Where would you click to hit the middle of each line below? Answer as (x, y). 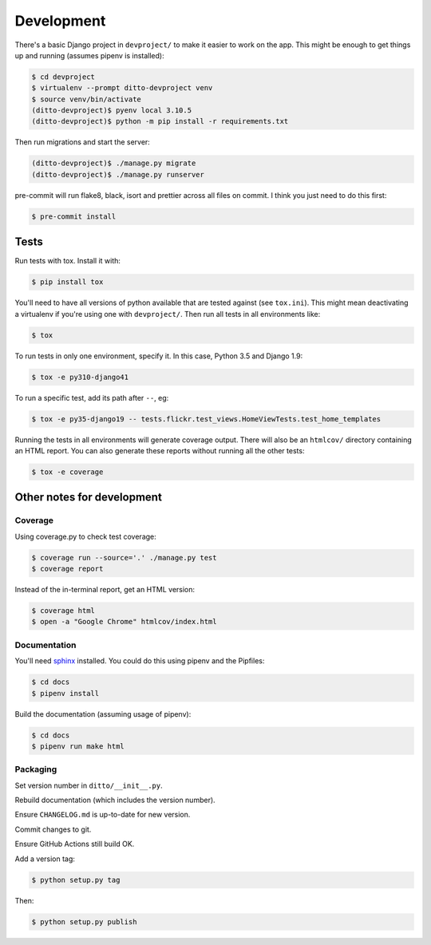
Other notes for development (89, 498)
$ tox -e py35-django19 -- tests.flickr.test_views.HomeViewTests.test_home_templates (206, 419)
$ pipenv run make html (78, 746)
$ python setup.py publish (84, 921)
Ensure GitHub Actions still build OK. (75, 844)
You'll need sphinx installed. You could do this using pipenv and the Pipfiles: (140, 661)
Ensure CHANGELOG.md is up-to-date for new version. (103, 815)
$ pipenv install (65, 693)
